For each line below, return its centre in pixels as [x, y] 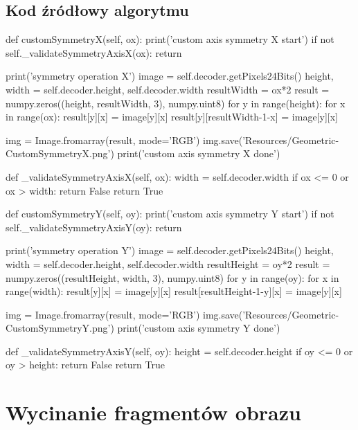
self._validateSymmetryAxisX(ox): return [94, 52]
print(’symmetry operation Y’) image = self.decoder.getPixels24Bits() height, [170, 250]
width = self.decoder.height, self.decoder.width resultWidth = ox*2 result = [168, 89]
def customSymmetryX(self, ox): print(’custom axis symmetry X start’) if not [170, 39]
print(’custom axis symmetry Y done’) [199, 328]
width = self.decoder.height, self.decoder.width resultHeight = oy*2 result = [168, 263]
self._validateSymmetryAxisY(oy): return [94, 227]
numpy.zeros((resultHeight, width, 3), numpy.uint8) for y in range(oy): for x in [172, 277]
